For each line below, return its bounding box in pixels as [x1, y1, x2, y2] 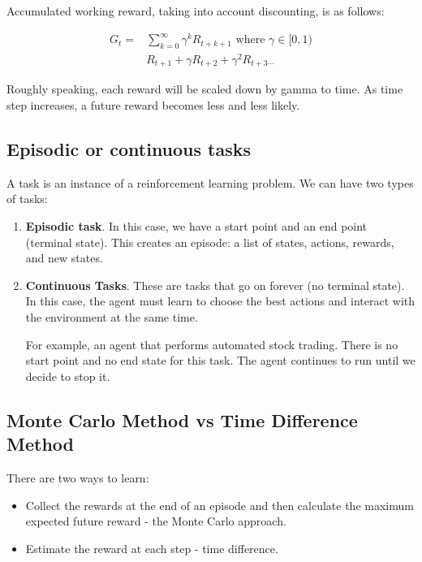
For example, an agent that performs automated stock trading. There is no [25, 335, 398, 352]
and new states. [25, 249, 103, 266]
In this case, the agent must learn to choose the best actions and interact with [25, 292, 416, 309]
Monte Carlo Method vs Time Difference [6, 407, 358, 432]
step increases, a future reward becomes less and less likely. [6, 97, 300, 114]
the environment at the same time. [25, 309, 198, 326]
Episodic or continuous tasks [6, 136, 252, 162]
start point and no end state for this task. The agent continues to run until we [25, 352, 416, 369]
